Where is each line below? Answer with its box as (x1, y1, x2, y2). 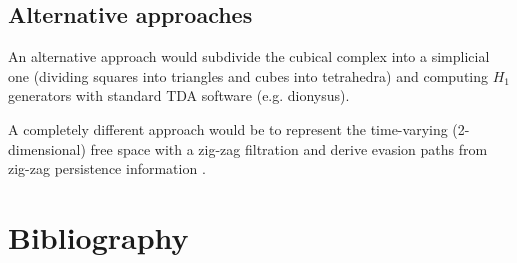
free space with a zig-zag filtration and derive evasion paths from (90, 138, 488, 159)
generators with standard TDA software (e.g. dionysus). (8, 85, 350, 106)
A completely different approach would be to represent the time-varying (8, 118, 448, 139)
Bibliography (8, 216, 189, 257)
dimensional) (8, 138, 86, 159)
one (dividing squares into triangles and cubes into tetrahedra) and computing (8, 65, 489, 86)
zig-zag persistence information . (8, 158, 206, 179)
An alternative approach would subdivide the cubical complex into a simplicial (8, 46, 490, 67)
